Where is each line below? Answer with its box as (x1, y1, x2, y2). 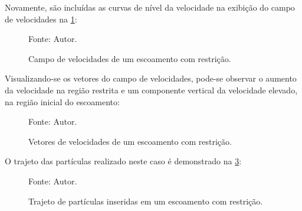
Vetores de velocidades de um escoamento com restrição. (28, 135, 232, 147)
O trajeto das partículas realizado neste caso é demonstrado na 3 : (5, 155, 242, 167)
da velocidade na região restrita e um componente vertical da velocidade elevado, (5, 83, 298, 96)
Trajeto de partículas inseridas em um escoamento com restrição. (28, 194, 263, 207)
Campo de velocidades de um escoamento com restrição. (28, 52, 231, 64)
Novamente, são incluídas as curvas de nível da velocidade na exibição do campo (5, 1, 295, 13)
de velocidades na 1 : (5, 12, 77, 25)
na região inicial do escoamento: (5, 95, 120, 108)
